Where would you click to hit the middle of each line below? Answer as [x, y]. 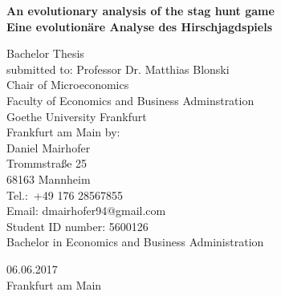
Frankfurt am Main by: [63, 132]
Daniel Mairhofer [49, 147]
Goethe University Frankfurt [77, 116]
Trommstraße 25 [47, 163]
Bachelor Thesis [45, 53]
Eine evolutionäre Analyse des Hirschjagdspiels [140, 26]
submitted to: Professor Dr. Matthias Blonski [118, 69]
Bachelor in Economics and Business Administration [135, 242]
